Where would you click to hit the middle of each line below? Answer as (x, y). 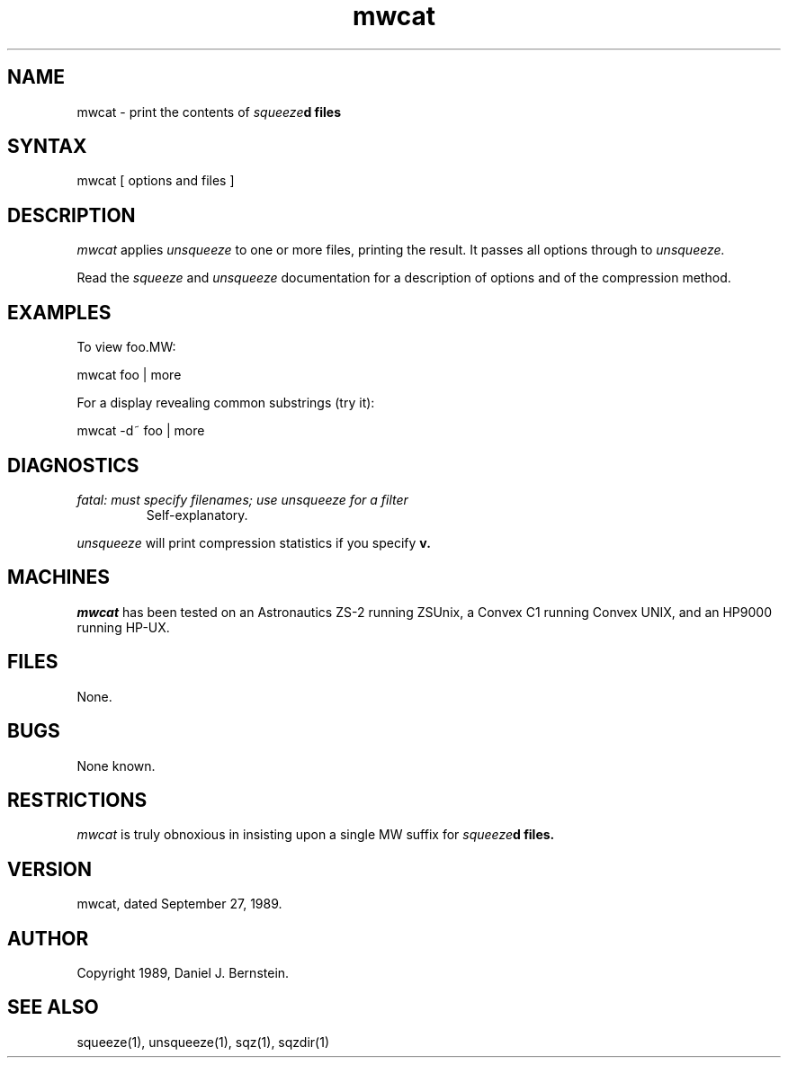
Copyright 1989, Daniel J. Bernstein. (183, 973)
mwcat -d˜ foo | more (141, 431)
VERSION (50, 869)
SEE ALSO (53, 1007)
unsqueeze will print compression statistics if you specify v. (254, 542)
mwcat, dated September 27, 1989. (179, 904)
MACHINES (58, 577)
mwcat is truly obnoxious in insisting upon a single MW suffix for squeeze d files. (316, 835)
